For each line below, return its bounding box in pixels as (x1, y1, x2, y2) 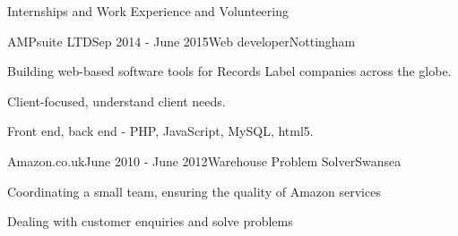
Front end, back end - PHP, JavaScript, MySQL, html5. (7, 122, 314, 140)
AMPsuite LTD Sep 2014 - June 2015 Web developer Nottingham (7, 31, 356, 50)
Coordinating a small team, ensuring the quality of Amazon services (7, 181, 381, 200)
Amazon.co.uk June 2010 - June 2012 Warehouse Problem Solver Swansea (7, 151, 402, 170)
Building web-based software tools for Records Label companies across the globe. (7, 62, 452, 80)
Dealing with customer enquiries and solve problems (7, 212, 293, 231)
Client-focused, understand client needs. (7, 91, 226, 110)
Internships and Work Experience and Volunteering (7, 2, 289, 20)
